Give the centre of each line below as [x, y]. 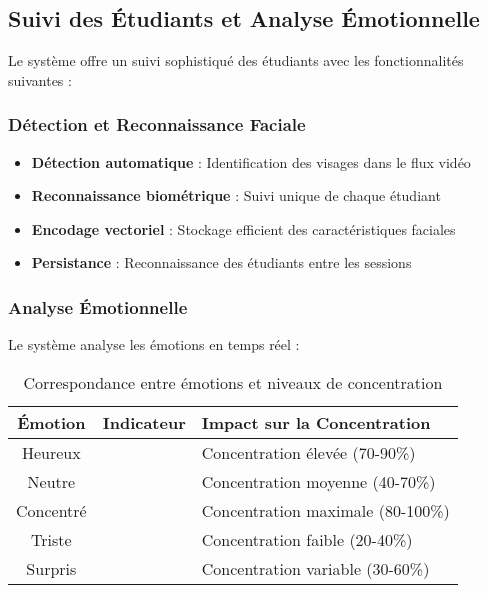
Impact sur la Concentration [316, 422]
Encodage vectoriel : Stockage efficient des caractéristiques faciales [243, 228]
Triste [51, 539]
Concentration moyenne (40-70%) [318, 481]
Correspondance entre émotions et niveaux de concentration [233, 382]
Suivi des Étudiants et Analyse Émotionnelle [244, 18]
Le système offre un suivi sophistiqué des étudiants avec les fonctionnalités [236, 60]
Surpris [51, 568]
